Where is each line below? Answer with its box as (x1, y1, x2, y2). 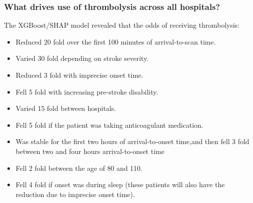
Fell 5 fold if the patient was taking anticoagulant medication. (15, 119, 203, 130)
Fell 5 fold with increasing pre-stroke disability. (15, 86, 158, 97)
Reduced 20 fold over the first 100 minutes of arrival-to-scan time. (15, 36, 216, 47)
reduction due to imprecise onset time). (15, 189, 135, 199)
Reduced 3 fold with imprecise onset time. (15, 70, 144, 80)
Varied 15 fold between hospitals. (15, 103, 116, 113)
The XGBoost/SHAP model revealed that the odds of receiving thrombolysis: (4, 20, 240, 30)
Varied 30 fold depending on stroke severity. (15, 53, 149, 63)
